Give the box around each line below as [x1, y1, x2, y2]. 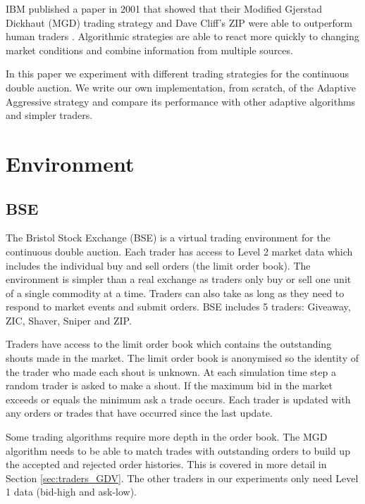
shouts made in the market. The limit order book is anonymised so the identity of [6, 351, 359, 365]
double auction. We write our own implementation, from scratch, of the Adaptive [6, 80, 356, 94]
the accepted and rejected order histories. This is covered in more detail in [6, 457, 327, 472]
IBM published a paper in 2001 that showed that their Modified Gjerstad [6, 1, 323, 15]
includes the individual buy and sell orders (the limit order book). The [6, 258, 311, 272]
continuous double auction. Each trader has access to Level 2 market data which [6, 244, 353, 258]
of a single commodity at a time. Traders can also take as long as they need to [6, 285, 345, 300]
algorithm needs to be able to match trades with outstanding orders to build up [6, 443, 350, 458]
